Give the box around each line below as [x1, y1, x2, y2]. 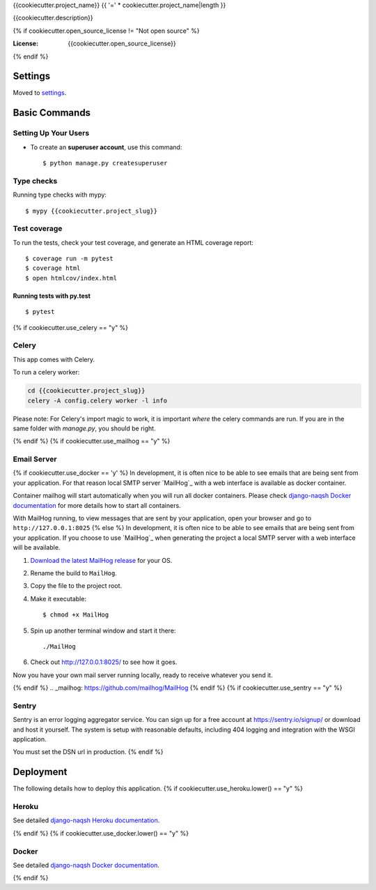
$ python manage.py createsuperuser [42, 159, 168, 167]
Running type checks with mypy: [13, 190, 107, 199]
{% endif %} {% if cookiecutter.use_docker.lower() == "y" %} [13, 829, 189, 837]
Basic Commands [13, 107, 91, 119]
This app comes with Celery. [13, 355, 95, 363]
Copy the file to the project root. [30, 582, 122, 590]
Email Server [13, 454, 57, 464]
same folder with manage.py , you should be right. [13, 424, 156, 432]
